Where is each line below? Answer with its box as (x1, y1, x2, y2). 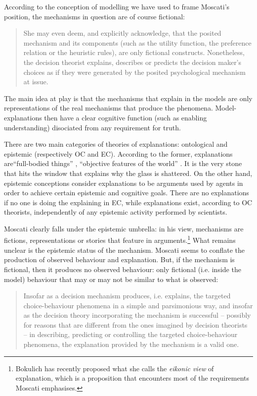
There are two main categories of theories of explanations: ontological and (4, 139, 228, 149)
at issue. (23, 76, 48, 87)
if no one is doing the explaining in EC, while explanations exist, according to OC (4, 197, 253, 207)
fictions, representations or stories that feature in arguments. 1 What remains (4, 233, 236, 245)
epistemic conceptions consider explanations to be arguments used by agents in (4, 177, 243, 188)
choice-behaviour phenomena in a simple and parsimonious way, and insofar (23, 300, 253, 310)
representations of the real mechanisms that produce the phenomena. (4, 103, 213, 113)
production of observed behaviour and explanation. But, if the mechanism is (4, 254, 235, 265)
